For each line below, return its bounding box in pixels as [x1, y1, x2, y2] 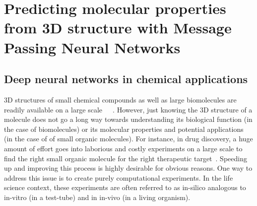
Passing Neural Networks [4, 37, 181, 57]
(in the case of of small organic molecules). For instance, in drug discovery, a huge [4, 133, 253, 144]
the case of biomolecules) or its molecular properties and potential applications [4, 123, 244, 134]
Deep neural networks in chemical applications [4, 71, 248, 87]
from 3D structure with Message [4, 17, 232, 38]
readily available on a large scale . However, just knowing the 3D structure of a [4, 104, 253, 114]
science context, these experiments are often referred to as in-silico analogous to [4, 182, 246, 193]
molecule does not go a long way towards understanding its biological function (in [4, 114, 253, 124]
